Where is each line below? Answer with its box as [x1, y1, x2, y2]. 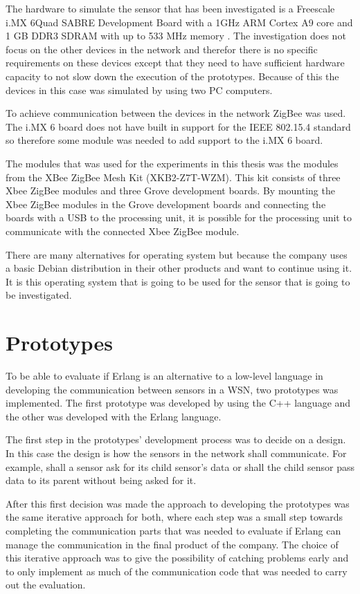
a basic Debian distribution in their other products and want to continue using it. [6, 261, 352, 275]
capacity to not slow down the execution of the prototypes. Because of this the [6, 68, 339, 83]
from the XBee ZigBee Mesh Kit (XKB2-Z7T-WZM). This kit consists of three [6, 169, 341, 184]
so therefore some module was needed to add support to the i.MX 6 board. [6, 133, 323, 147]
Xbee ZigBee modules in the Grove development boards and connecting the [6, 196, 326, 211]
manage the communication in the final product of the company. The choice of [6, 537, 339, 551]
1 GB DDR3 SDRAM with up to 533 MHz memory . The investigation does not [6, 28, 346, 43]
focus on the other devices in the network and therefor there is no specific [6, 41, 318, 56]
